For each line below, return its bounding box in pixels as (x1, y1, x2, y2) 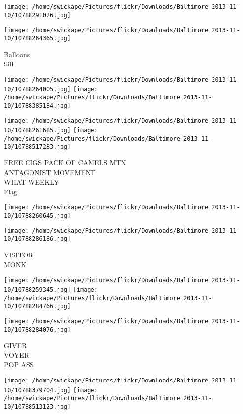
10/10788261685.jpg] (4, 127, 71, 134)
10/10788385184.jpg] (4, 102, 71, 109)
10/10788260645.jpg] (4, 212, 71, 220)
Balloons (4, 49, 30, 59)
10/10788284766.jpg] (4, 303, 71, 310)
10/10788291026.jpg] (4, 11, 71, 19)
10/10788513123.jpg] (4, 403, 71, 410)
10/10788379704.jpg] (4, 386, 71, 394)
